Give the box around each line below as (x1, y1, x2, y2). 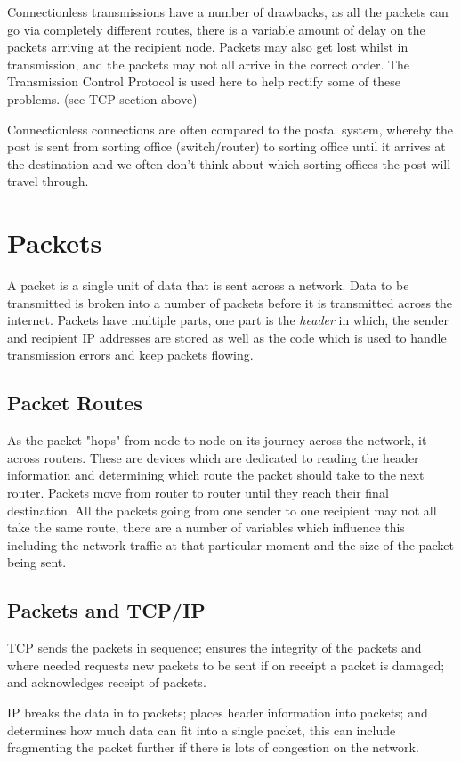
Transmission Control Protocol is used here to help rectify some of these (7, 72, 400, 91)
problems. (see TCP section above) (7, 89, 198, 108)
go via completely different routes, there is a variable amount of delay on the (7, 20, 425, 38)
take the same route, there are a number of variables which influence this (7, 518, 405, 537)
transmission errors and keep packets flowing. (7, 345, 254, 364)
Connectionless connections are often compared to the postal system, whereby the (7, 119, 454, 138)
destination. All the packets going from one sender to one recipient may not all (7, 500, 437, 519)
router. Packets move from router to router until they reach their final (7, 483, 389, 502)
